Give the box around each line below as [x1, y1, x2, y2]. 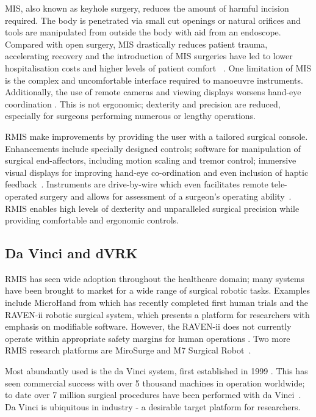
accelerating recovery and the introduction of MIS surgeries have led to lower [5, 49, 293, 62]
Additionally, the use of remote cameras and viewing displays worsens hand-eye [5, 85, 301, 98]
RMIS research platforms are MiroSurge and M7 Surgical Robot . [5, 344, 251, 357]
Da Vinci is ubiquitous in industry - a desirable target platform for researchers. [5, 400, 301, 413]
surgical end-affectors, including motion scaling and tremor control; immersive [5, 154, 296, 167]
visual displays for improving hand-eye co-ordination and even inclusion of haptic [5, 165, 309, 178]
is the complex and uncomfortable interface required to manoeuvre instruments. [5, 73, 303, 86]
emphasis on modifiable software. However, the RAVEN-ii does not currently [5, 320, 292, 333]
